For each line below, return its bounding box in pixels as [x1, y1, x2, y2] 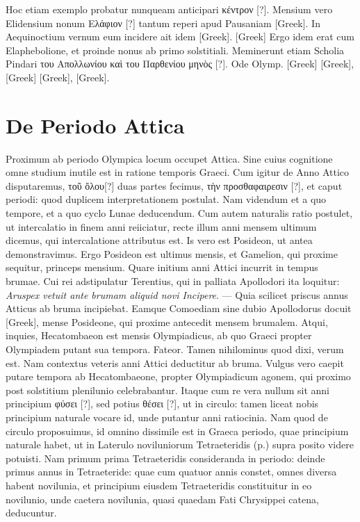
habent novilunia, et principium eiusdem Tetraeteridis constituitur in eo [6, 478, 312, 492]
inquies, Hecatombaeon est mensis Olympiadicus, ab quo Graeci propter [6, 328, 312, 343]
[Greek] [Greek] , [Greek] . [6, 70, 110, 84]
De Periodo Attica [6, 111, 185, 139]
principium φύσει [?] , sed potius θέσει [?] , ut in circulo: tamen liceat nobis [6, 396, 319, 411]
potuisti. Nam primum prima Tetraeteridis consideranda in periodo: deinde [6, 450, 325, 465]
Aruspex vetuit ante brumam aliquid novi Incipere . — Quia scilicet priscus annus [6, 287, 348, 302]
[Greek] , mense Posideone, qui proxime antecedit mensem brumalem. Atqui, [6, 314, 328, 329]
